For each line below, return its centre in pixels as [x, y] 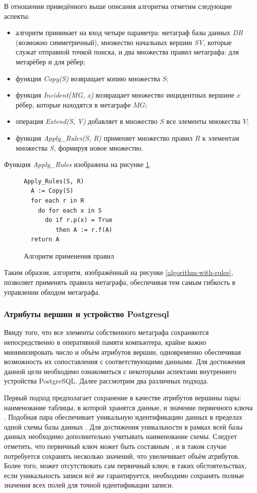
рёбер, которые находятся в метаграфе [73, 104]
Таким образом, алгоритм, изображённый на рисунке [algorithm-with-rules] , [119, 272]
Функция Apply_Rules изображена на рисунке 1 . [78, 164]
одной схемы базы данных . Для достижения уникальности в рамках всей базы [123, 426]
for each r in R [57, 200]
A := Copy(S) [52, 191]
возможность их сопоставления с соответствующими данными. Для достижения [125, 361]
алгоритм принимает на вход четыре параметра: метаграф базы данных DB [129, 32]
